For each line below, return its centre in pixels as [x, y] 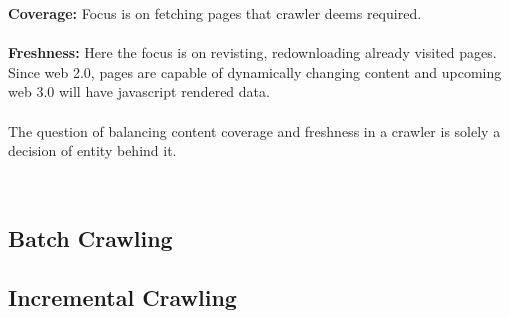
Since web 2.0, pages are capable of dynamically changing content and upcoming [255, 71]
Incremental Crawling [122, 296]
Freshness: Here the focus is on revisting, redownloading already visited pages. [252, 52]
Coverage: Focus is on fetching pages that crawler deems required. [215, 13]
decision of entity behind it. [92, 150]
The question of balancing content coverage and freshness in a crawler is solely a [254, 130]
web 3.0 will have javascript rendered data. [139, 91]
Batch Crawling [90, 237]
